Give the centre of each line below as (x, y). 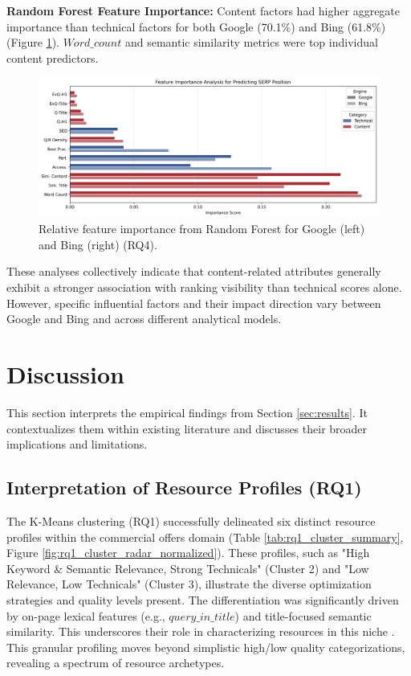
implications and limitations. (77, 444)
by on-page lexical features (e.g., (86, 615)
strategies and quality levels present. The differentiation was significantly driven (203, 599)
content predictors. (53, 57)
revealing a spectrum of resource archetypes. (116, 663)
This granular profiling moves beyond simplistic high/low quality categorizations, (206, 647)
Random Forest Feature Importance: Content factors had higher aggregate (203, 10)
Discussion (65, 374)
